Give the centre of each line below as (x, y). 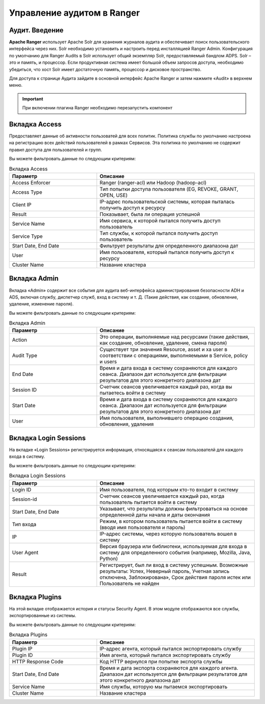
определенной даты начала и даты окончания (155, 515)
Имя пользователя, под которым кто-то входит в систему (169, 489)
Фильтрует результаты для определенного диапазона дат (169, 246)
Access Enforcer (31, 183)
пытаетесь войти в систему (132, 393)
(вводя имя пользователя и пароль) (142, 527)
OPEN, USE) (113, 195)
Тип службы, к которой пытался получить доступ (159, 233)
